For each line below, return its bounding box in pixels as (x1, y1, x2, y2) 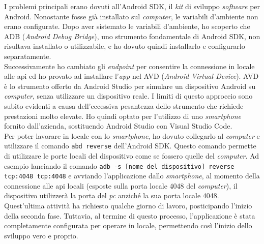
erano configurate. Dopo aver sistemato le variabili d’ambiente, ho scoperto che (4, 21, 250, 32)
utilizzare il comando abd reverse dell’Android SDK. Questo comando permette (4, 140, 256, 151)
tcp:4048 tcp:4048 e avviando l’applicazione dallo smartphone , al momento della (4, 170, 260, 181)
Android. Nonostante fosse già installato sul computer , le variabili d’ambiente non (4, 11, 258, 21)
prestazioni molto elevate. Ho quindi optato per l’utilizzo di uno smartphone (4, 110, 241, 121)
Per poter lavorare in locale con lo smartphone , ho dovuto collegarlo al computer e (4, 130, 260, 141)
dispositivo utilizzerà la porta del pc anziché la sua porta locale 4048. (4, 190, 219, 201)
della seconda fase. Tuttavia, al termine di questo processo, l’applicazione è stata (4, 210, 255, 221)
